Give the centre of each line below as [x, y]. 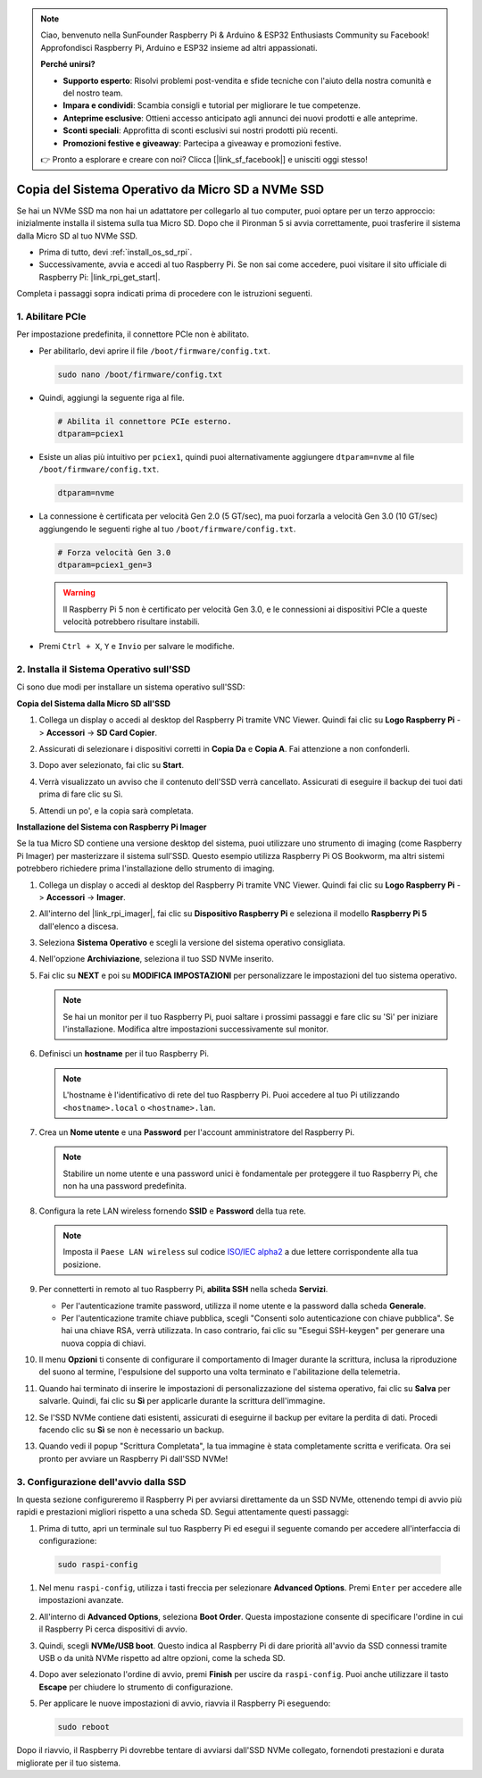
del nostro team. [93, 93]
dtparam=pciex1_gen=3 [105, 565]
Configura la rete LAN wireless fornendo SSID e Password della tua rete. [173, 1211]
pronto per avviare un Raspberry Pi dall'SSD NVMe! [133, 1458]
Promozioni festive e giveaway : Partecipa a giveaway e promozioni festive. [202, 143]
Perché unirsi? [68, 64]
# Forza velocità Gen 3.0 [114, 552]
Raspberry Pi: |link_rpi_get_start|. [100, 277]
